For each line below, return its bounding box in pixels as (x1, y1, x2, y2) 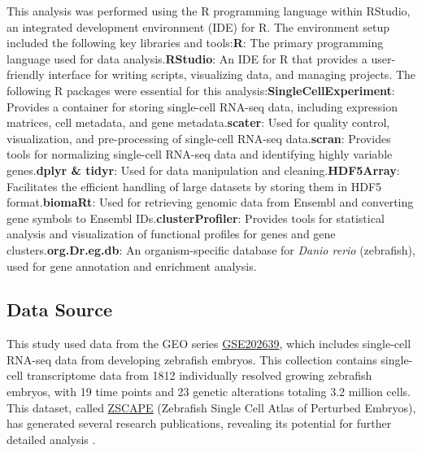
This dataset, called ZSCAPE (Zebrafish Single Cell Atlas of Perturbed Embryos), (7, 399, 416, 416)
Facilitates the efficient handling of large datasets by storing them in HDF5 (7, 177, 382, 194)
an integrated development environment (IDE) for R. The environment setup (7, 18, 389, 35)
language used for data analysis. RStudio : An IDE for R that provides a (7, 50, 368, 67)
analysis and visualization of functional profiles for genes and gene (7, 225, 336, 242)
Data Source (7, 297, 113, 322)
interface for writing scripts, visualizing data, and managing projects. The (48, 66, 416, 83)
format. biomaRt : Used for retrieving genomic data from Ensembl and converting (7, 194, 414, 211)
